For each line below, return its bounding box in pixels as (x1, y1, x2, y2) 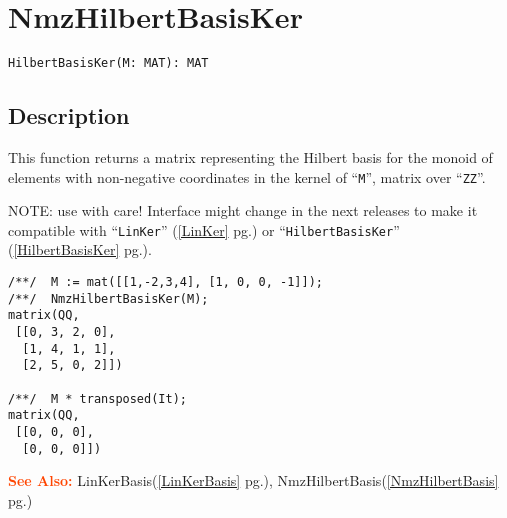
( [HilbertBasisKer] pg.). (8, 239, 152, 260)
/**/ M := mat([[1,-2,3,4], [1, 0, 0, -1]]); (8, 275, 323, 290)
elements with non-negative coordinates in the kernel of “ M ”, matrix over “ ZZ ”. (8, 166, 486, 187)
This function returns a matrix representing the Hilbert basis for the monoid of (8, 146, 493, 167)
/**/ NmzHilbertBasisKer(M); (8, 291, 209, 306)
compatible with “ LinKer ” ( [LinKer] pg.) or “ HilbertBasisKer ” (8, 219, 400, 240)
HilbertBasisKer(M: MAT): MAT (8, 56, 209, 71)
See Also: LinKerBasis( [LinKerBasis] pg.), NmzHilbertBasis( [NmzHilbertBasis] (8, 470, 499, 491)
